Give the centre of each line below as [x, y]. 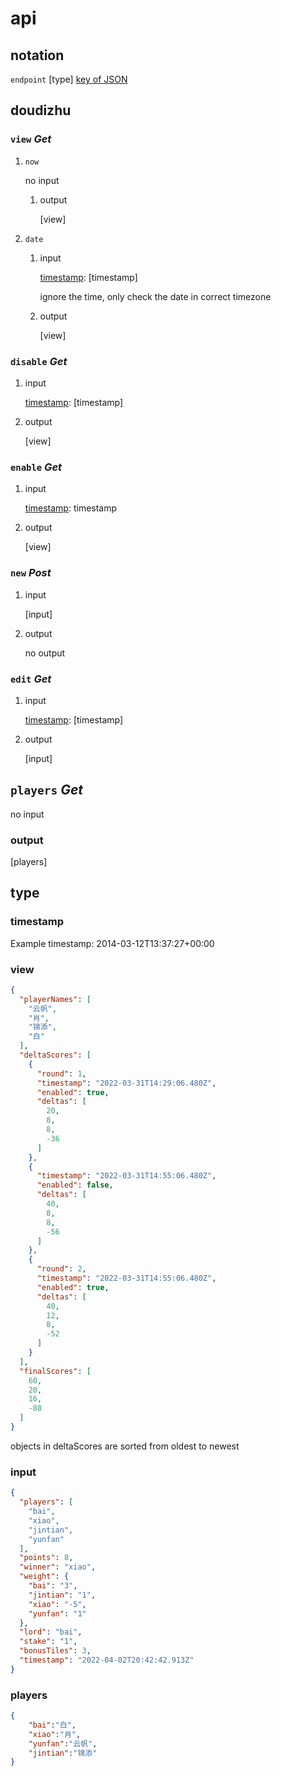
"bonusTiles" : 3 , [55, 1651]
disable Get [39, 361]
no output [45, 653]
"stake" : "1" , [48, 1642]
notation [37, 55]
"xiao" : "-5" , [57, 1604]
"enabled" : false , [75, 1185]
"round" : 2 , [61, 1269]
